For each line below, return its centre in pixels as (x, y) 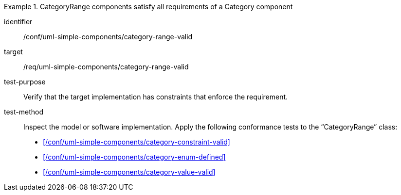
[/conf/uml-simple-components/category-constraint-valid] (137, 142)
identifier (18, 22)
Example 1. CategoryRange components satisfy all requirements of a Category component (148, 7)
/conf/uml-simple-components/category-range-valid (108, 37)
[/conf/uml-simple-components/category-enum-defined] (134, 157)
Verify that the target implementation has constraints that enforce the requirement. (156, 97)
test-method (24, 112)
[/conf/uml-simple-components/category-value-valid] (129, 172)
